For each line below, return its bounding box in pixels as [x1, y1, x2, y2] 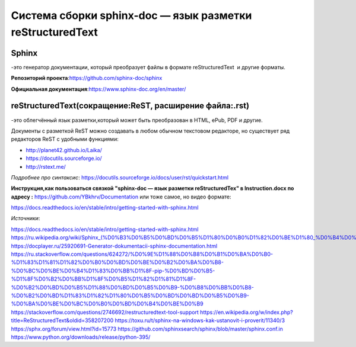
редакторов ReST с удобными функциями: [11, 136, 119, 143]
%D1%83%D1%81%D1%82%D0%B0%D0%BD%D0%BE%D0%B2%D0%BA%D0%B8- [11, 259, 224, 266]
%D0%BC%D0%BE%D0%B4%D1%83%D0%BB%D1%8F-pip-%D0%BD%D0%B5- [11, 267, 215, 274]
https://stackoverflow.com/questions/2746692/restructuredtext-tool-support [11, 309, 199, 316]
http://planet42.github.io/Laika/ [26, 146, 102, 153]
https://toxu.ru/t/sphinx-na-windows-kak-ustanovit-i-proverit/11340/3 [115, 317, 285, 324]
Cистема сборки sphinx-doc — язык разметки [11, 9, 252, 22]
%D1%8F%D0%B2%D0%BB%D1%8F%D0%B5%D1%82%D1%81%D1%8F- [11, 275, 196, 282]
